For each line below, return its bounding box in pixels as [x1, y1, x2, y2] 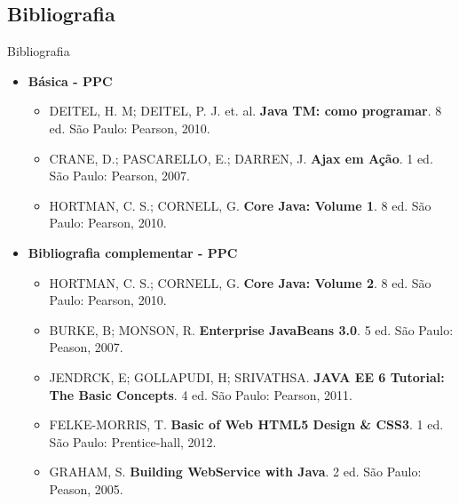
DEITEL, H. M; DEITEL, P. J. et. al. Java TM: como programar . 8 [49, 101, 442, 120]
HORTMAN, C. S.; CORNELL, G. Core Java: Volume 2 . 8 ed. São [49, 273, 431, 292]
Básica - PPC [28, 71, 113, 90]
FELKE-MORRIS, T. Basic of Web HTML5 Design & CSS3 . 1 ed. [49, 415, 444, 434]
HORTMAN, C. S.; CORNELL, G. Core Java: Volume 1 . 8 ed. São [49, 196, 431, 214]
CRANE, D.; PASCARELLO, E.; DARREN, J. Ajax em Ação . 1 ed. [49, 148, 433, 167]
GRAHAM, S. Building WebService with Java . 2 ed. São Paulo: [49, 462, 422, 481]
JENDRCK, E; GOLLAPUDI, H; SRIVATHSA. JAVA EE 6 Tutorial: [49, 367, 445, 386]
